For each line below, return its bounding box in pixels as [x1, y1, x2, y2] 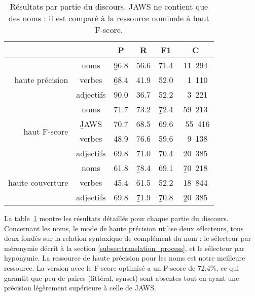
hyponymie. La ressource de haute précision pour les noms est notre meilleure [4, 252, 245, 263]
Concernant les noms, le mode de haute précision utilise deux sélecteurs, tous [4, 223, 244, 233]
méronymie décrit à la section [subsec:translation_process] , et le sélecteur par [4, 242, 245, 253]
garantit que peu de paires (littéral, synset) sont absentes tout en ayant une [4, 272, 239, 283]
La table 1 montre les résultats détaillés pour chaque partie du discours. [4, 213, 229, 223]
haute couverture [8, 177, 68, 188]
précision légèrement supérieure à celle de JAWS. [4, 282, 156, 293]
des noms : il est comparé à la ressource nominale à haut [8, 12, 209, 24]
